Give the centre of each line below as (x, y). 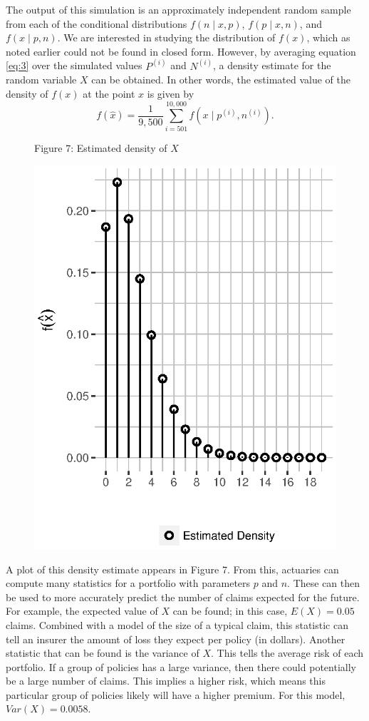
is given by (171, 93)
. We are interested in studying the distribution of (166, 37)
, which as (328, 37)
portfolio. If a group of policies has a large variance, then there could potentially (181, 666)
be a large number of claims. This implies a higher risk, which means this (166, 681)
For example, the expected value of (82, 611)
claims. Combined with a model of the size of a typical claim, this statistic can (177, 624)
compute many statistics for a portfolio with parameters (128, 583)
